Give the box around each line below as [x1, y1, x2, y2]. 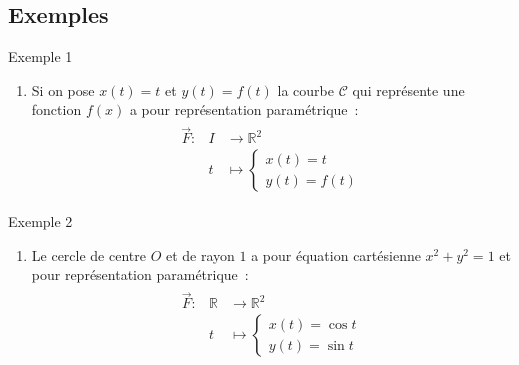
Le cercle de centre [31, 244, 146, 265]
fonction [31, 99, 82, 120]
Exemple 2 [8, 211, 73, 232]
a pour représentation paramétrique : [129, 99, 359, 120]
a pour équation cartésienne [251, 244, 421, 265]
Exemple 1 [8, 46, 73, 67]
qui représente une [352, 79, 465, 100]
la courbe [277, 79, 334, 100]
